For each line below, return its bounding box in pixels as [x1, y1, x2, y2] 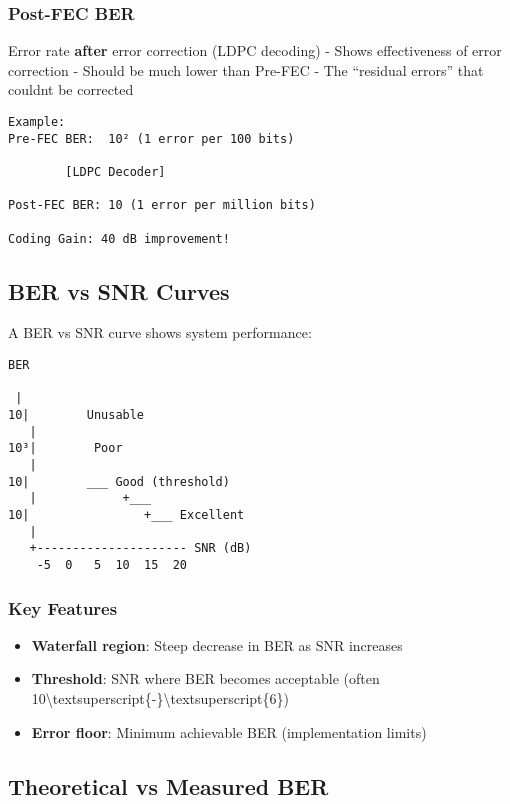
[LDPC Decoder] [65, 164, 166, 179]
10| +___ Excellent [8, 507, 245, 522]
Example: [8, 115, 66, 129]
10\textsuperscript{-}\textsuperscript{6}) [31, 687, 289, 708]
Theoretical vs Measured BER [8, 770, 329, 801]
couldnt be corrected [8, 79, 134, 100]
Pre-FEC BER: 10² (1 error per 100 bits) [8, 131, 295, 146]
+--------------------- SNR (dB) [29, 541, 252, 556]
